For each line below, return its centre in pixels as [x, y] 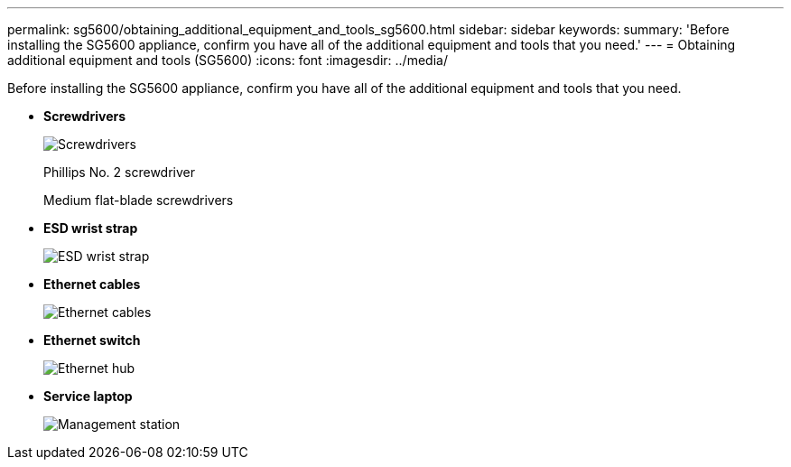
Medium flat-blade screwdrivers [139, 200]
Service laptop [88, 396]
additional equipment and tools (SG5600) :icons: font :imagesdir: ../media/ [228, 60]
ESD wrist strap [91, 228]
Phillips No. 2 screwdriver [120, 172]
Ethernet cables [92, 284]
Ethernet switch [92, 340]
